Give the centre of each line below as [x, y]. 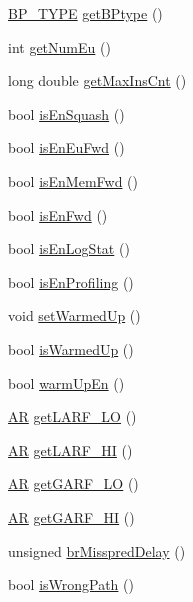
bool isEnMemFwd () [73, 180]
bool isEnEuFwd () [66, 147]
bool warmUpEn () [66, 382]
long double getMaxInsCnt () [97, 80]
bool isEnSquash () [66, 113]
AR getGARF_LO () [73, 483]
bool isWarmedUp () [71, 348]
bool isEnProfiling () [71, 281]
